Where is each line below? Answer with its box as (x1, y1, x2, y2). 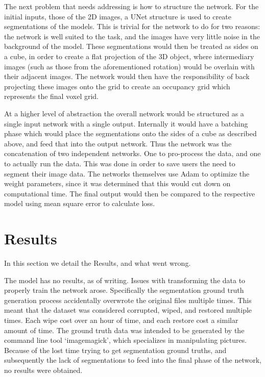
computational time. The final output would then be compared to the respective (4, 188, 255, 198)
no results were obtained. (4, 364, 83, 375)
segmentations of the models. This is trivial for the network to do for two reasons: (4, 21, 260, 32)
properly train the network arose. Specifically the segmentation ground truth (4, 285, 244, 295)
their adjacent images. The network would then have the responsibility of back (4, 71, 250, 82)
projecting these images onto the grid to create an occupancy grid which (4, 81, 230, 91)
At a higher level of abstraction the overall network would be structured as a (4, 108, 244, 118)
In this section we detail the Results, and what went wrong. (4, 258, 191, 268)
